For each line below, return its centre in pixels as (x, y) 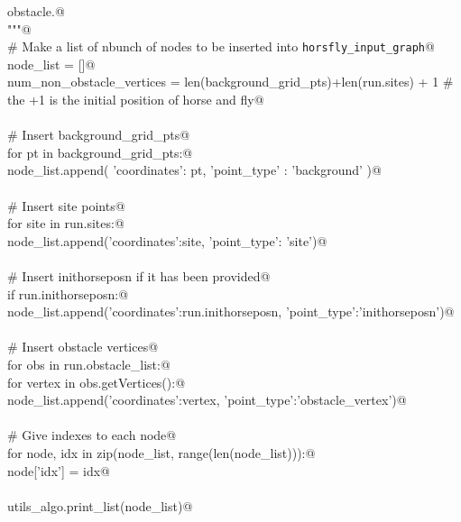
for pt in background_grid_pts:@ (100, 152)
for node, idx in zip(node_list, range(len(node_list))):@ (161, 452)
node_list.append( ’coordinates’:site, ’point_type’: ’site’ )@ (167, 240)
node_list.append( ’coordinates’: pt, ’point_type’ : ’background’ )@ (194, 170)
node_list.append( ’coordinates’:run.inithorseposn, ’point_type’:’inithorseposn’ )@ (231, 311)
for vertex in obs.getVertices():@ (97, 382)
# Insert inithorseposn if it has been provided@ (139, 275)
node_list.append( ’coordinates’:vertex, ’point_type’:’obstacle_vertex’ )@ (207, 400)
